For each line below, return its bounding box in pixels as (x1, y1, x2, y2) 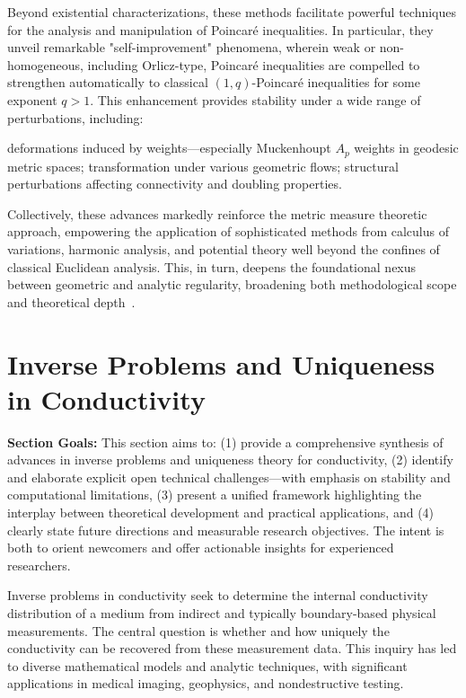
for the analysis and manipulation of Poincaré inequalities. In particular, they (7, 20, 434, 39)
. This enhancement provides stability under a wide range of (90, 90, 421, 109)
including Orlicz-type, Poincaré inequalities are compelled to (87, 55, 420, 74)
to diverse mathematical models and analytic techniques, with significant (7, 656, 408, 675)
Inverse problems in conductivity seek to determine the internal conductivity (7, 586, 428, 605)
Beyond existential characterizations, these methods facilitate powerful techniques (7, 3, 457, 21)
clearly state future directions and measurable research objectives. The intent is (7, 520, 444, 539)
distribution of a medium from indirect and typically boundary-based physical (7, 604, 436, 623)
